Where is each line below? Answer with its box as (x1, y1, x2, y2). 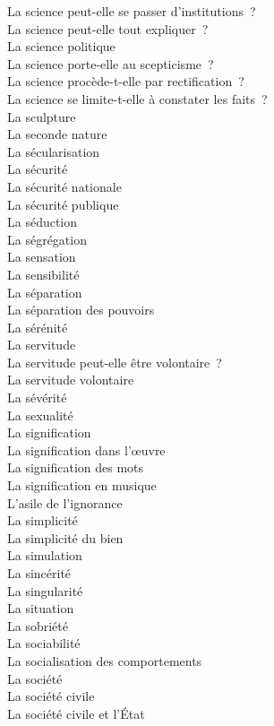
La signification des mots (7, 458, 144, 477)
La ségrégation (7, 229, 87, 248)
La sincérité (7, 564, 72, 582)
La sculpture (7, 107, 76, 125)
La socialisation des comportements (7, 651, 202, 670)
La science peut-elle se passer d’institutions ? (7, 2, 256, 20)
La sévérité (7, 388, 67, 407)
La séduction (7, 212, 78, 231)
